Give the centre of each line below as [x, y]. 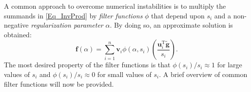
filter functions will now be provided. [59, 84]
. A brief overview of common [203, 74]
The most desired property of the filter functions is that [87, 65]
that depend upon [178, 15]
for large [230, 65]
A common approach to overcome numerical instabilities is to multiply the [115, 6]
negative [16, 25]
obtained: [18, 34]
